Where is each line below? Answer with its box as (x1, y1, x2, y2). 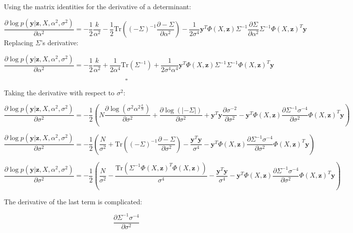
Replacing (4, 37, 34, 48)
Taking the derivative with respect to (4, 87, 115, 97)
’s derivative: (40, 37, 79, 48)
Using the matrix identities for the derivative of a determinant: (4, 1, 191, 11)
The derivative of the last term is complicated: (4, 196, 142, 206)
